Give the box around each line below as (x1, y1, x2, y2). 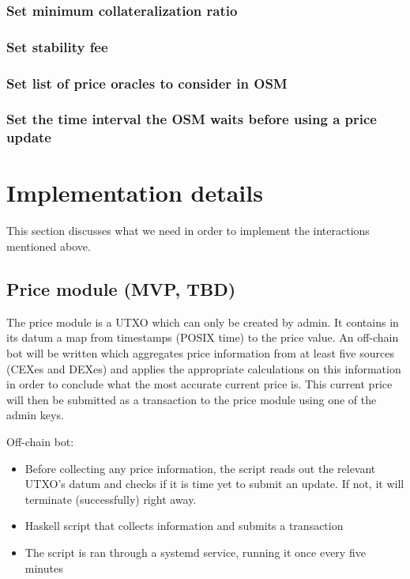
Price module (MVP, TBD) (6, 277, 236, 301)
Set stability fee (6, 36, 108, 56)
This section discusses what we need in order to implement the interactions (6, 222, 370, 239)
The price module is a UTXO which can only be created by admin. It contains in (6, 313, 399, 330)
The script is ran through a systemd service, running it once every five (24, 543, 366, 560)
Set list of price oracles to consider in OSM (6, 73, 288, 93)
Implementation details (6, 176, 263, 209)
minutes (24, 559, 63, 576)
